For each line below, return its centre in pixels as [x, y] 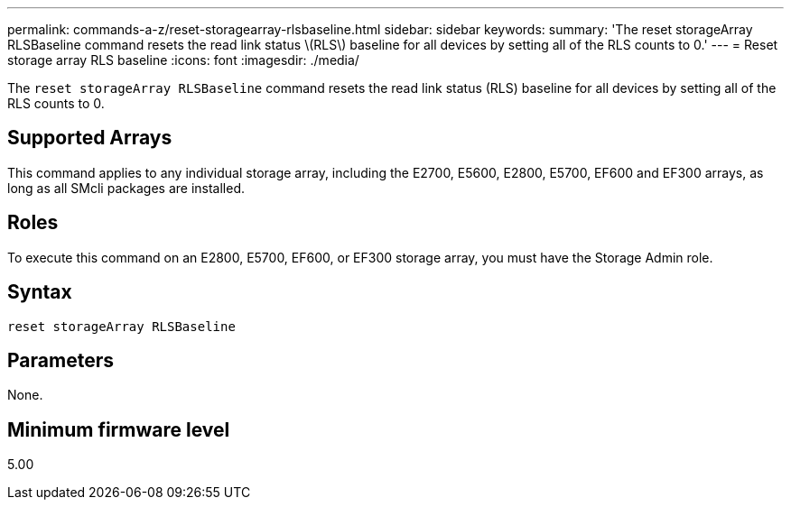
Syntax [40, 292]
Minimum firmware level [119, 429]
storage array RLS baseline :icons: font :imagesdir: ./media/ [183, 60]
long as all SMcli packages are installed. [126, 188]
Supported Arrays [90, 138]
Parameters [60, 360]
